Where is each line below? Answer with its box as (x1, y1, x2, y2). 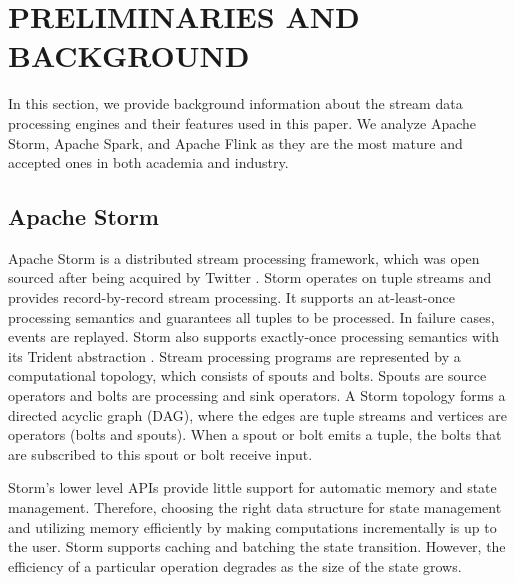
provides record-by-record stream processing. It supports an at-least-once (8, 287, 455, 308)
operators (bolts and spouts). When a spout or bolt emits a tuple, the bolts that (8, 424, 502, 445)
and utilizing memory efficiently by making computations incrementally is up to (8, 516, 497, 537)
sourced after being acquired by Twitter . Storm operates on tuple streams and (8, 267, 492, 288)
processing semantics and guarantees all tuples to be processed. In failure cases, (8, 306, 495, 327)
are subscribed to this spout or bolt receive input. (8, 443, 313, 464)
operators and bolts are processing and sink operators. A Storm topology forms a (8, 385, 506, 406)
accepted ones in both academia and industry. (8, 152, 289, 173)
